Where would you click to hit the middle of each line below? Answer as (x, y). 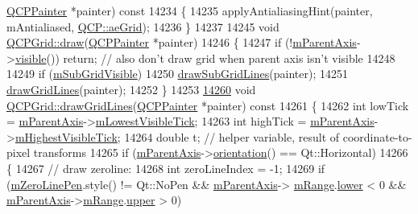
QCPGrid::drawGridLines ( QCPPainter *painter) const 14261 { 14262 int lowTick (208, 105)
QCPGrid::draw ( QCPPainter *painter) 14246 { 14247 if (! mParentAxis (182, 42)
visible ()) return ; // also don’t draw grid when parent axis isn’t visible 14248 (205, 58)
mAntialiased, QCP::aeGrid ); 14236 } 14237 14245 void (143, 26)
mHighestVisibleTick (66, 136)
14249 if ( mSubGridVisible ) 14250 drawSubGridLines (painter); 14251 (177, 74)
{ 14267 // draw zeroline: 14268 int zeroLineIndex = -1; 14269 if (166, 168)
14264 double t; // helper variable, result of (232, 136)
